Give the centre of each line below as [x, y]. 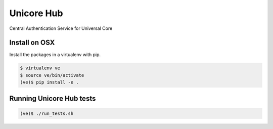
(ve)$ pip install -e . [50, 82]
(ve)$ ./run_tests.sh [47, 113]
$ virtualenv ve [40, 68]
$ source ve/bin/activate [52, 75]
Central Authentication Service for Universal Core [61, 28]
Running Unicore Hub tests [53, 98]
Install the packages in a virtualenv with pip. [55, 55]
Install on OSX [32, 43]
